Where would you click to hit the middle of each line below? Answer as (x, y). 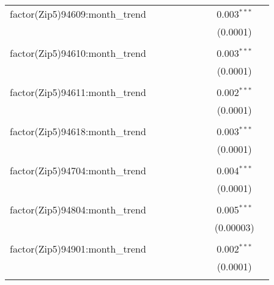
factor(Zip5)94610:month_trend (78, 53)
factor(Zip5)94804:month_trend (78, 209)
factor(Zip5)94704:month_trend (78, 170)
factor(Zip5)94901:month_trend (78, 249)
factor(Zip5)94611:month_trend (78, 92)
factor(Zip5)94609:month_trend (78, 14)
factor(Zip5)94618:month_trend (78, 131)
